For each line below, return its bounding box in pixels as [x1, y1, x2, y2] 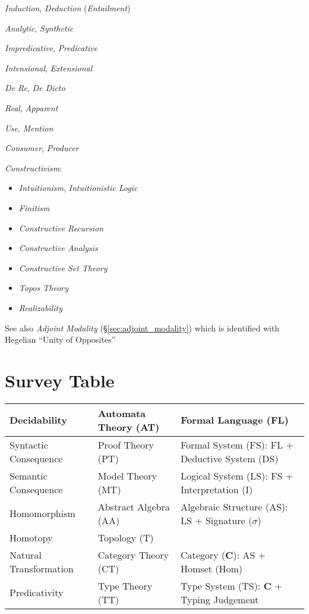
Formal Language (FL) [180, 413, 289, 427]
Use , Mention [5, 121, 53, 134]
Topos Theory [18, 281, 68, 294]
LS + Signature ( [180, 513, 253, 527]
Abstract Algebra [97, 499, 170, 513]
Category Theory [97, 547, 169, 562]
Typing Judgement [180, 592, 259, 606]
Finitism [18, 201, 50, 214]
